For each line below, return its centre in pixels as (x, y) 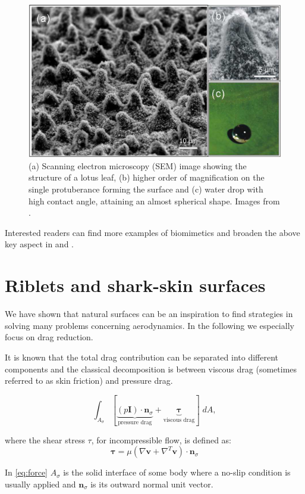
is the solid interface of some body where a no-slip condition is (177, 472)
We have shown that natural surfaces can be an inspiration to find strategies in (149, 314)
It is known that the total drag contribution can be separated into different (142, 357)
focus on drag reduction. (49, 337)
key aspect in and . (39, 244)
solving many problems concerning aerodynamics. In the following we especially (150, 325)
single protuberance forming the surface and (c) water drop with (146, 189)
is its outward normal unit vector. (152, 484)
